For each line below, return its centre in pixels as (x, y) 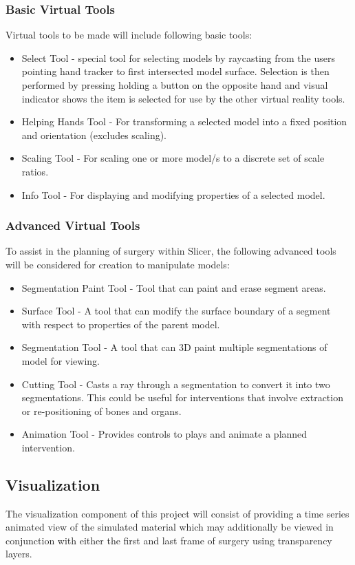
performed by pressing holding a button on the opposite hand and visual (175, 85)
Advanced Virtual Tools (73, 225)
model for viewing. (61, 360)
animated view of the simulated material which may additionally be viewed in (170, 527)
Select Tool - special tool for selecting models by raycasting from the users (178, 57)
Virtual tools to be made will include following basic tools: (129, 35)
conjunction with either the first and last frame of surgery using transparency (169, 540)
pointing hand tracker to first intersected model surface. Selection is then (175, 71)
